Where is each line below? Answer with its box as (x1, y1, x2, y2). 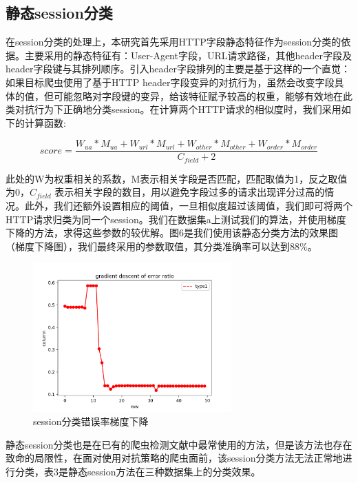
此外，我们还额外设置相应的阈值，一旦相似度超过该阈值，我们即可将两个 (24, 198, 352, 213)
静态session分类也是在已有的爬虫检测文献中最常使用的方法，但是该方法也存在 (6, 437, 352, 451)
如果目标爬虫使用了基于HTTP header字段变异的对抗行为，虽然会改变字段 (6, 74, 335, 89)
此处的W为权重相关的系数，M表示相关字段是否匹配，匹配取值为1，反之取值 (6, 171, 348, 185)
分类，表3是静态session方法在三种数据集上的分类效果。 (14, 464, 261, 479)
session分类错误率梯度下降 (33, 414, 149, 429)
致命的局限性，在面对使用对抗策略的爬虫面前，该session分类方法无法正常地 (6, 451, 343, 465)
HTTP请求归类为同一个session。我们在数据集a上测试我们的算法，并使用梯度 (6, 212, 346, 226)
